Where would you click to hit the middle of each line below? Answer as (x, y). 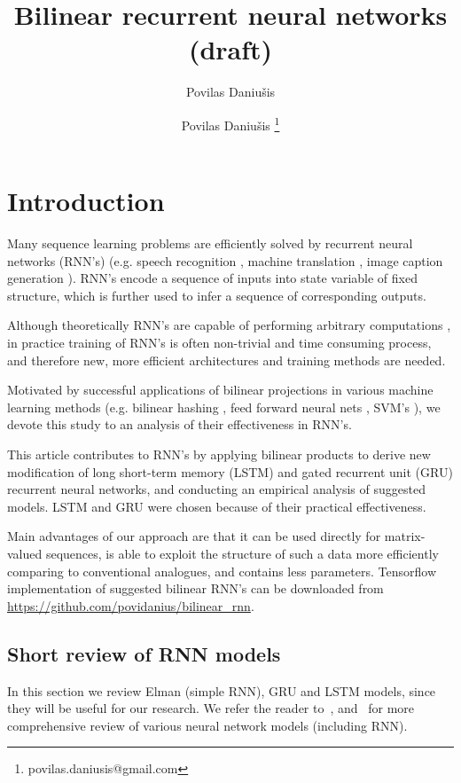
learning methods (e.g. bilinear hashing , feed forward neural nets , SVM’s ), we (224, 407)
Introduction (86, 201)
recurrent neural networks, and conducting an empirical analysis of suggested (216, 489)
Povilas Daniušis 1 (230, 123)
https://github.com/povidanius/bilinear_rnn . (131, 605)
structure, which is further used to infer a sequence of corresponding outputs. (217, 295)
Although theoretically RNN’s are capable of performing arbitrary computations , (229, 325)
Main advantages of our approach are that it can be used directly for (194, 536)
